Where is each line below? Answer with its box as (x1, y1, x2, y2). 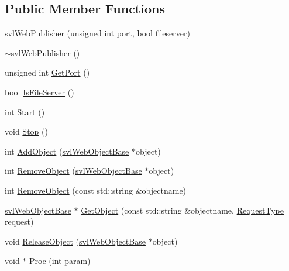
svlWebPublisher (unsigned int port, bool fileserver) (5, 27, 190, 39)
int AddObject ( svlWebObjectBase (5, 145, 129, 157)
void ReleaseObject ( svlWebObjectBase (5, 235, 146, 247)
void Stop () (5, 125, 48, 138)
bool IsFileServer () (5, 85, 74, 98)
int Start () (5, 105, 45, 118)
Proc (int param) (29, 255, 91, 267)
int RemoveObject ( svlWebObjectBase (5, 164, 142, 177)
